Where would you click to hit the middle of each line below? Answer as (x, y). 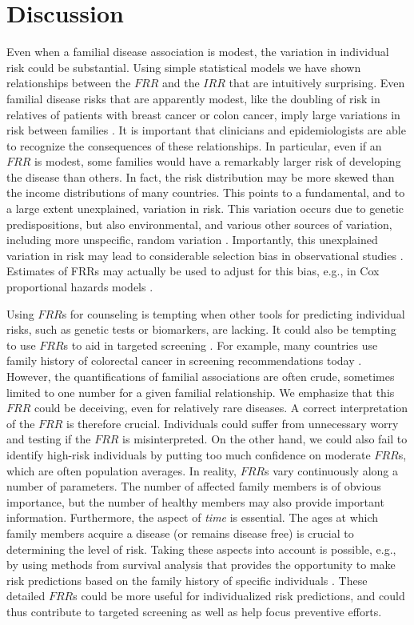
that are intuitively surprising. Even (317, 83)
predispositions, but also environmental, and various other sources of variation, (199, 224)
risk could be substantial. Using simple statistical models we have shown (184, 67)
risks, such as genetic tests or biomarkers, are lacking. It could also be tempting (201, 329)
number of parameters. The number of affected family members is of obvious (194, 486)
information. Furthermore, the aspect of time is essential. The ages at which (193, 517)
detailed (26, 596)
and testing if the (49, 439)
